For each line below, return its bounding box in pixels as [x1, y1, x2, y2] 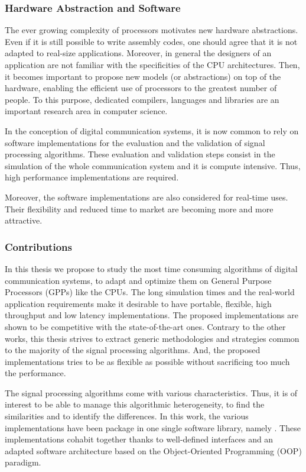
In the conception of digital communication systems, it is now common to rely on [5, 124, 299, 137]
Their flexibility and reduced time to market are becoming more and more [5, 202, 274, 215]
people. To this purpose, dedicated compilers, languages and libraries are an [5, 93, 279, 105]
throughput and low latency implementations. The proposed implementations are [5, 309, 298, 321]
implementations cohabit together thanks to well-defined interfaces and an [5, 433, 274, 445]
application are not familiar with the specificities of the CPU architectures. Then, [5, 59, 300, 70]
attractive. [5, 214, 43, 227]
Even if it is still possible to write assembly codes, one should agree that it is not [5, 35, 298, 47]
